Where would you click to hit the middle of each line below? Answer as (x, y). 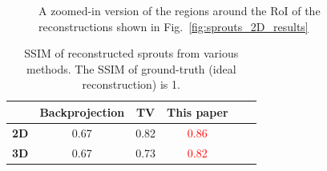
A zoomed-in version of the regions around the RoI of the (180, 10)
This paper (198, 111)
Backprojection (82, 111)
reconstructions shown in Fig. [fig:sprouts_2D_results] (174, 26)
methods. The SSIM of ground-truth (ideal (131, 68)
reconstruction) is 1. (131, 84)
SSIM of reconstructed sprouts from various (131, 53)
